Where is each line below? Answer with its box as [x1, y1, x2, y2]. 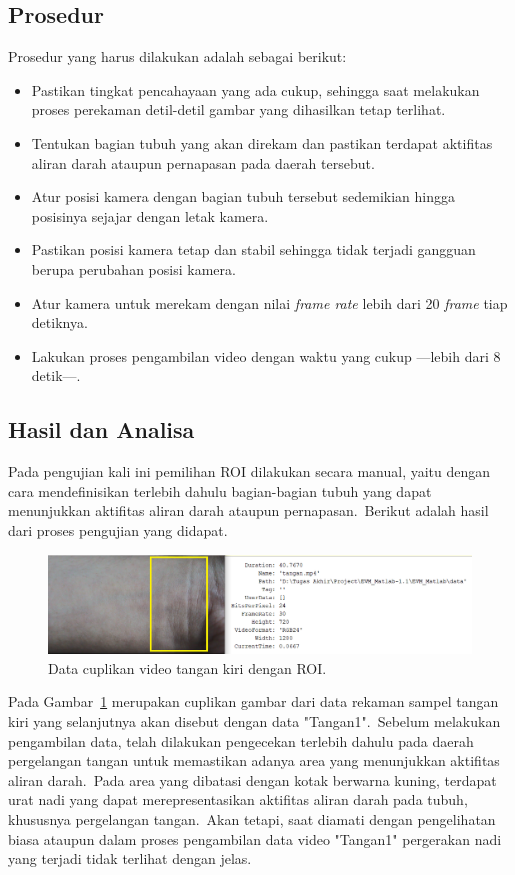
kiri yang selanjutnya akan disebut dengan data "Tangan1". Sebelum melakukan [8, 711, 501, 732]
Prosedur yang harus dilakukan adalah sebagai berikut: [8, 46, 347, 67]
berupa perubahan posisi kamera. [31, 258, 236, 279]
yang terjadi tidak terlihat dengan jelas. [8, 848, 252, 869]
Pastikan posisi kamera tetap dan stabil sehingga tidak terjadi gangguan [31, 239, 476, 260]
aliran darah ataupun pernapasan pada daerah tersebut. [31, 152, 375, 173]
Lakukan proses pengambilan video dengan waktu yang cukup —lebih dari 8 [31, 345, 501, 366]
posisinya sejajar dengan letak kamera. [31, 205, 269, 226]
